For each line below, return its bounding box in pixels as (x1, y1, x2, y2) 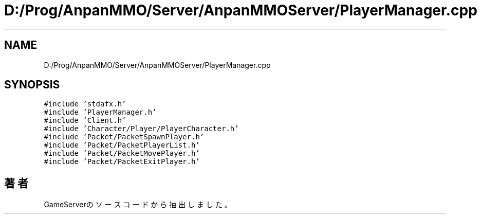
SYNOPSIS (4, 78, 60, 92)
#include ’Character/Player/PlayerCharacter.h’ (44, 124, 239, 133)
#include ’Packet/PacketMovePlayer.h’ (44, 149, 200, 158)
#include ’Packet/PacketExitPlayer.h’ (44, 157, 200, 166)
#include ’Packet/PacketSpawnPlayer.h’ (44, 133, 205, 141)
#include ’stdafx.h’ (44, 100, 126, 108)
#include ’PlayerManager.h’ (44, 108, 157, 117)
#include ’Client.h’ (44, 116, 126, 125)
